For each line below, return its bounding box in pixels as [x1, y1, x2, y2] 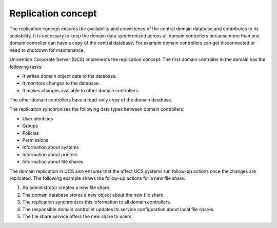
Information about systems [22, 144, 79, 151]
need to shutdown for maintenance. [9, 47, 85, 53]
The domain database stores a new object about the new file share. [22, 192, 165, 198]
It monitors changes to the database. [22, 80, 100, 87]
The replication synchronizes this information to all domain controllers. [22, 199, 171, 205]
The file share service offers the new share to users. [22, 213, 133, 219]
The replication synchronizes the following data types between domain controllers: [9, 106, 185, 112]
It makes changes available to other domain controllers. [22, 87, 140, 93]
